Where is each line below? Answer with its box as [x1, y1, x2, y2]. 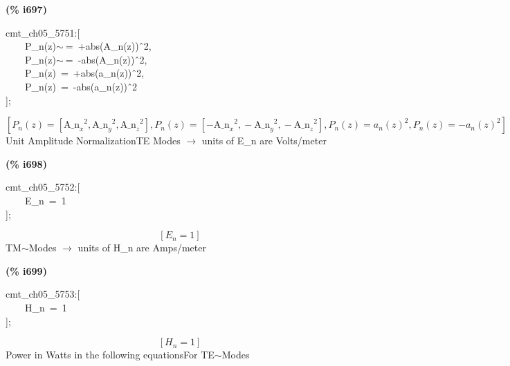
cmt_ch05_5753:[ [6, 287, 80, 301]
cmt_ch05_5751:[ [6, 25, 80, 39]
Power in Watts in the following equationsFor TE [6, 347, 215, 362]
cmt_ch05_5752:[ [6, 180, 80, 194]
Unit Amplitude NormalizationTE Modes [6, 133, 181, 148]
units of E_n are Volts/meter [201, 133, 327, 148]
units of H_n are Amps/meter [78, 240, 206, 255]
